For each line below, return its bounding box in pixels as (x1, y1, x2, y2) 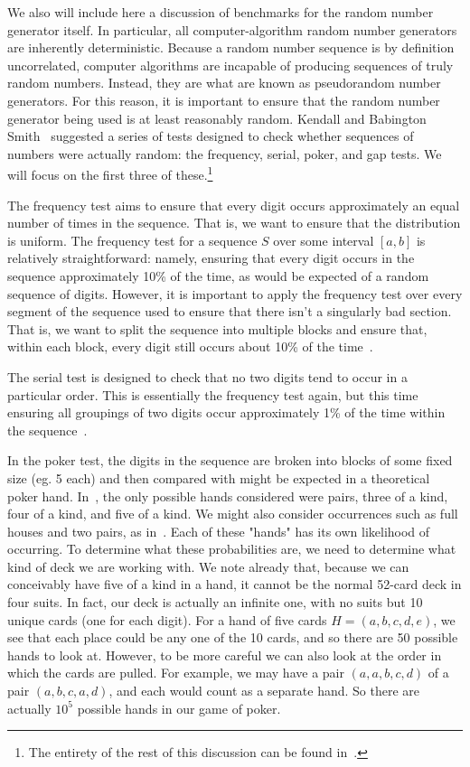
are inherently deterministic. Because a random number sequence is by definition (7, 38, 455, 57)
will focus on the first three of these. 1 (7, 163, 213, 183)
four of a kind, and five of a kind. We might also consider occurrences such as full (7, 504, 458, 523)
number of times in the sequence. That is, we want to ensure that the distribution (7, 213, 461, 232)
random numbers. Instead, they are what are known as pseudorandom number (7, 73, 441, 92)
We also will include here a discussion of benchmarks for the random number (7, 3, 434, 21)
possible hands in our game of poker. (77, 698, 281, 717)
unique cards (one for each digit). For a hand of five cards (7, 610, 327, 629)
